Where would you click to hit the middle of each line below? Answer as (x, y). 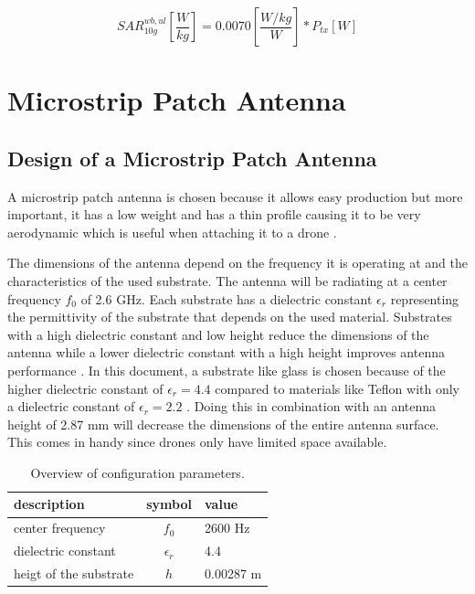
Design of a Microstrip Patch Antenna (192, 158)
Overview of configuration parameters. (137, 472)
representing (425, 298)
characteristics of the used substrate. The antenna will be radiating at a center (227, 280)
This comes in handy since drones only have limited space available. (197, 442)
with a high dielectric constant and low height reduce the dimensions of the (218, 334)
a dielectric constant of (71, 406)
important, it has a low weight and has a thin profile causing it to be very (214, 214)
